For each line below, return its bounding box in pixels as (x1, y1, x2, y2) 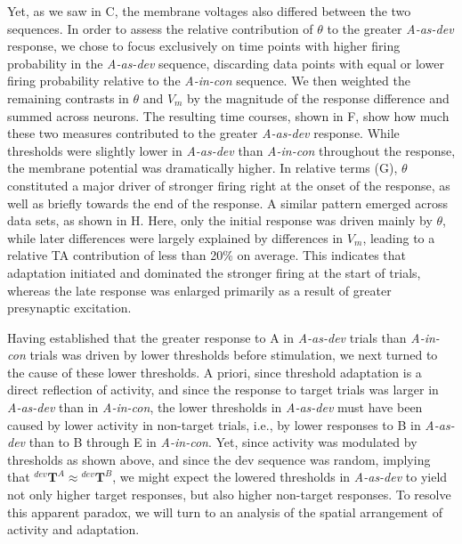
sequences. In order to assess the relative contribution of (7, 19, 313, 37)
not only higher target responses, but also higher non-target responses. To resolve (7, 485, 451, 504)
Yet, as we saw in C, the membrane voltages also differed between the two (7, 2, 411, 20)
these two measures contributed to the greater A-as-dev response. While (7, 124, 400, 142)
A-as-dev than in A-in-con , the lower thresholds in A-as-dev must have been (7, 398, 423, 417)
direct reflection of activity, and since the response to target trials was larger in (7, 380, 439, 399)
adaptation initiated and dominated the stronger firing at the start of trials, (7, 263, 421, 281)
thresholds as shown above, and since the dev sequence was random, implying (7, 450, 431, 468)
